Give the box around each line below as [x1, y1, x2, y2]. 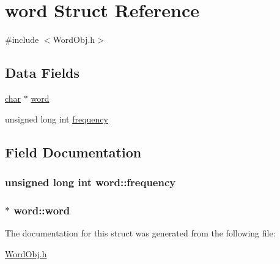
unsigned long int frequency [5, 112, 108, 125]
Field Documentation [5, 142, 142, 161]
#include [5, 33, 39, 46]
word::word [13, 202, 70, 217]
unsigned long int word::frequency [5, 174, 176, 189]
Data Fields [5, 63, 80, 82]
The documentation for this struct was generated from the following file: [5, 226, 276, 239]
